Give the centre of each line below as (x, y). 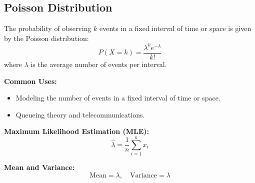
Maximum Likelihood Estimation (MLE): (77, 131)
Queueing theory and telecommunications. (80, 114)
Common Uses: (30, 81)
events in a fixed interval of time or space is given (175, 28)
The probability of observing (48, 28)
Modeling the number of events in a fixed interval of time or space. (118, 98)
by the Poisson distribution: (46, 38)
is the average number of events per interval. (99, 64)
